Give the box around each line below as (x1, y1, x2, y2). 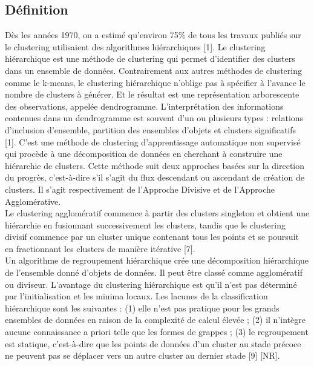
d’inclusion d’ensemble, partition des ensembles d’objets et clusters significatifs (5, 123, 296, 136)
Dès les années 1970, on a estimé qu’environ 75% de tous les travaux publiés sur (5, 28, 301, 41)
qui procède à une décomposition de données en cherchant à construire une (5, 147, 283, 160)
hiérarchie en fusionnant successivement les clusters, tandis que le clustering (5, 218, 286, 231)
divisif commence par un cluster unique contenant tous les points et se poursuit (5, 230, 299, 243)
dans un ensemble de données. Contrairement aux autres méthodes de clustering (5, 64, 302, 76)
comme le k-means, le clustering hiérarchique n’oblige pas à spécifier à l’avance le (5, 76, 306, 88)
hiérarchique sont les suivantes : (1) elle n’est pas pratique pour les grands (5, 301, 280, 314)
